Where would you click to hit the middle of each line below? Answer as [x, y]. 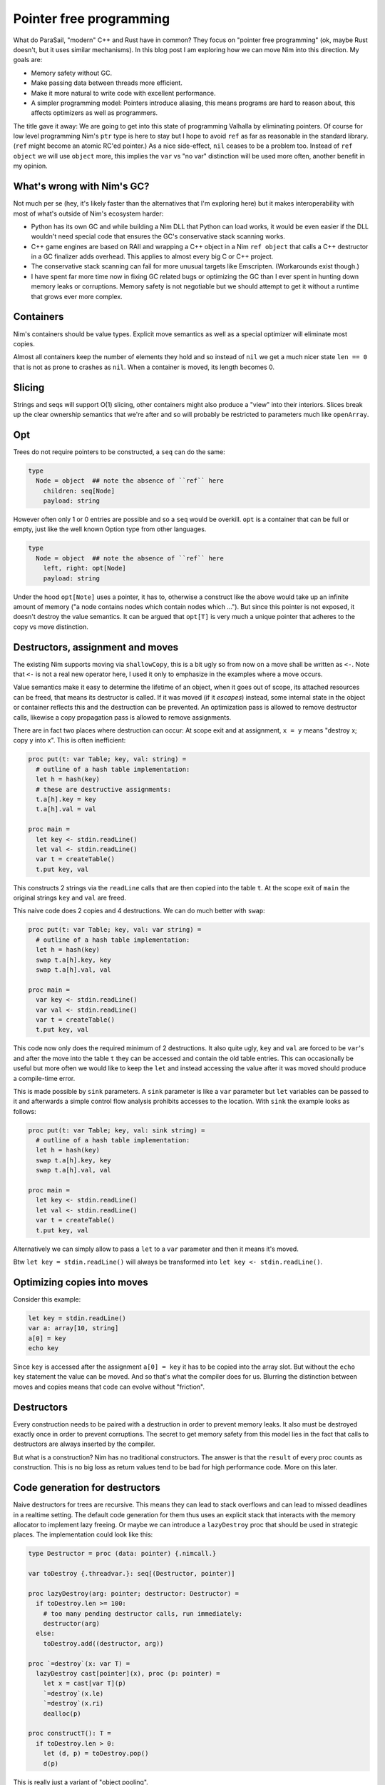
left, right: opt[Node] [84, 568]
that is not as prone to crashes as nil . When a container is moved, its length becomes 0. [144, 367]
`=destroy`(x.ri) [73, 1704]
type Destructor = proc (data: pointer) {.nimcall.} [122, 1554]
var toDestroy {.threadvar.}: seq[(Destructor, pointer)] [132, 1574]
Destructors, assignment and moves [96, 647]
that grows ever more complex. [77, 296]
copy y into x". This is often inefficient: [70, 740]
